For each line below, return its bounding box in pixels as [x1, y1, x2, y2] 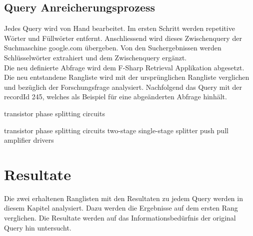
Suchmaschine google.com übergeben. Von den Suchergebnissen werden [4, 42, 221, 53]
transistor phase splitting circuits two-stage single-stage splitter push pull [4, 125, 228, 135]
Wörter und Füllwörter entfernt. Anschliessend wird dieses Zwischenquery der [4, 32, 242, 43]
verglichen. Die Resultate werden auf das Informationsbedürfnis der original [4, 213, 236, 223]
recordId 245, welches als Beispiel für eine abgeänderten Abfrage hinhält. [4, 91, 227, 102]
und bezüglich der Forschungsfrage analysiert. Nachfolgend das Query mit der [4, 81, 242, 92]
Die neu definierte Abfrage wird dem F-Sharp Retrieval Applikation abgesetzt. [4, 62, 244, 72]
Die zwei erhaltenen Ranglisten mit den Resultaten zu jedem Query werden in [4, 193, 243, 203]
